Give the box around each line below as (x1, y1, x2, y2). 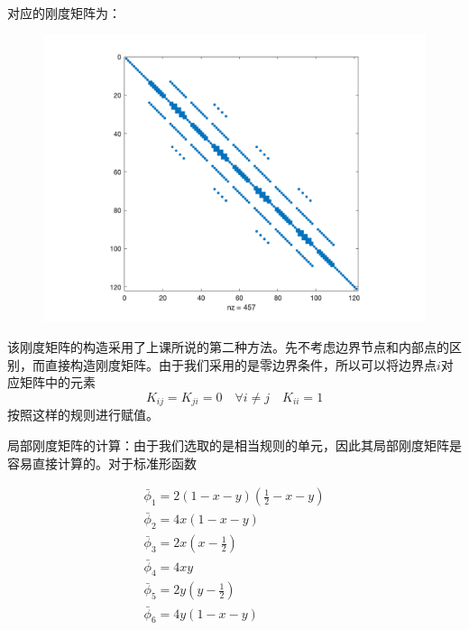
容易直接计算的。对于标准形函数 (7, 453, 197, 472)
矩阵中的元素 (19, 373, 96, 392)
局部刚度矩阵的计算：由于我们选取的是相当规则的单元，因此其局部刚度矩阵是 (7, 436, 462, 455)
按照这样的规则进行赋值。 (7, 405, 159, 424)
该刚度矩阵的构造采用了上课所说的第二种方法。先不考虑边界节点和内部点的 (7, 338, 449, 357)
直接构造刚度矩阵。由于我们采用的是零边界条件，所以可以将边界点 (44, 355, 437, 374)
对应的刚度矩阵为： (7, 4, 121, 22)
